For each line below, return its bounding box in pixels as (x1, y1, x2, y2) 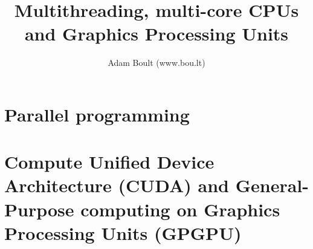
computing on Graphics (80, 196, 280, 221)
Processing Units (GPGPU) (4, 220, 242, 245)
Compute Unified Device (4, 149, 215, 174)
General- (235, 173, 309, 198)
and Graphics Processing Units (24, 21, 289, 46)
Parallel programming (4, 102, 190, 126)
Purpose (4, 196, 74, 221)
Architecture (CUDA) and (4, 173, 229, 198)
